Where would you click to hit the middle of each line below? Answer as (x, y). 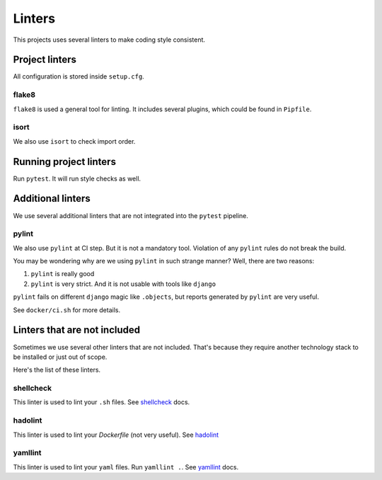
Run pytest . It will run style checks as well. (77, 178)
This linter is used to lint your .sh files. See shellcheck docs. (102, 402)
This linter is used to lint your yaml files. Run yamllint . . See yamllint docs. (126, 467)
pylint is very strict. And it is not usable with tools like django (123, 284)
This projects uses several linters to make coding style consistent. (109, 40)
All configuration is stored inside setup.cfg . (79, 76)
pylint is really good (63, 274)
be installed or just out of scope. (60, 357)
